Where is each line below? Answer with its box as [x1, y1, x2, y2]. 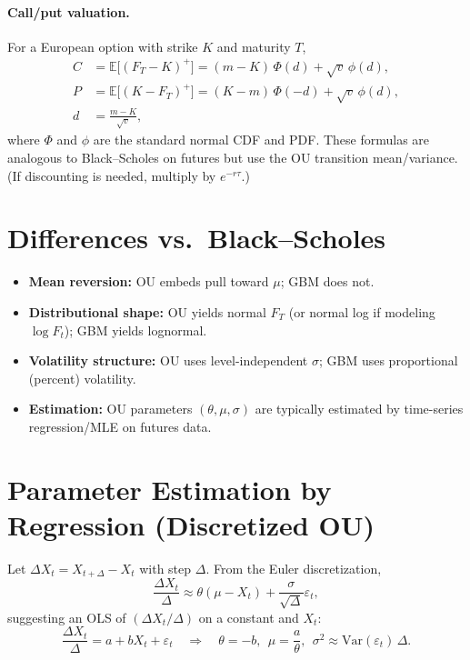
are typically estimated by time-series [255, 399, 464, 418]
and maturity [216, 36, 291, 55]
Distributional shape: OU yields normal [28, 302, 266, 321]
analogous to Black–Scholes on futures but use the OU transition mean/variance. [7, 148, 458, 167]
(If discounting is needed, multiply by [7, 165, 216, 185]
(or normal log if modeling [288, 302, 435, 321]
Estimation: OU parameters [28, 399, 193, 418]
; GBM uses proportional [318, 351, 458, 370]
